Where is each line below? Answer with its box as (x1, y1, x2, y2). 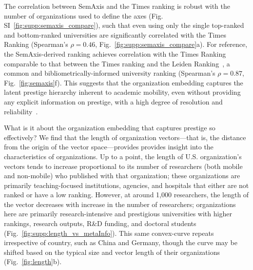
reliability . (4, 106, 38, 116)
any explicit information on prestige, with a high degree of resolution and (4, 96, 223, 106)
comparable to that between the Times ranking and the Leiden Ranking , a (4, 58, 230, 68)
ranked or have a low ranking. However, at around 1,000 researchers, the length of (4, 189, 249, 200)
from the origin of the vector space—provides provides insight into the (4, 142, 214, 152)
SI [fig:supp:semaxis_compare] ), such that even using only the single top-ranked (4, 20, 244, 30)
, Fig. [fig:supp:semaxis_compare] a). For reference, (95, 39, 248, 49)
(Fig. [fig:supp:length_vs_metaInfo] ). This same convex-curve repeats (4, 228, 214, 238)
